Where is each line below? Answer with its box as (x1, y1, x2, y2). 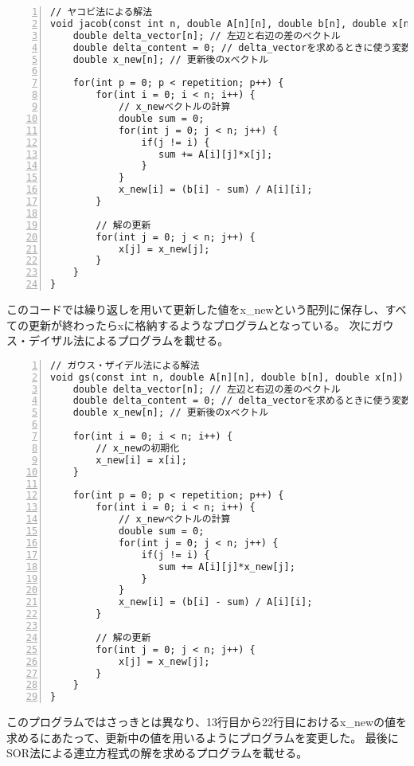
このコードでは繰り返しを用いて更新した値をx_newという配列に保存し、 (6, 301, 385, 317)
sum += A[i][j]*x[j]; (158, 148, 273, 160)
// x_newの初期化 (96, 442, 180, 454)
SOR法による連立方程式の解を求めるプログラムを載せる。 (6, 745, 308, 761)
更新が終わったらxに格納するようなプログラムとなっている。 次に (28, 316, 372, 333)
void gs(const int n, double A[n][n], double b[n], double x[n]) (50, 371, 404, 383)
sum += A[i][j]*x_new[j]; (158, 561, 295, 573)
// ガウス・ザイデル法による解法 (50, 359, 200, 371)
